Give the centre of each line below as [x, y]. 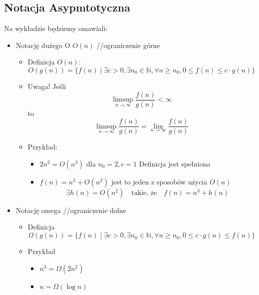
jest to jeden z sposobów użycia [159, 181]
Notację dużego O [43, 45]
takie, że [144, 193]
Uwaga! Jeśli [47, 86]
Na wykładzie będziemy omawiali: [56, 28]
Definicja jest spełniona [175, 163]
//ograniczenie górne [128, 45]
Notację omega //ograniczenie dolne [71, 210]
